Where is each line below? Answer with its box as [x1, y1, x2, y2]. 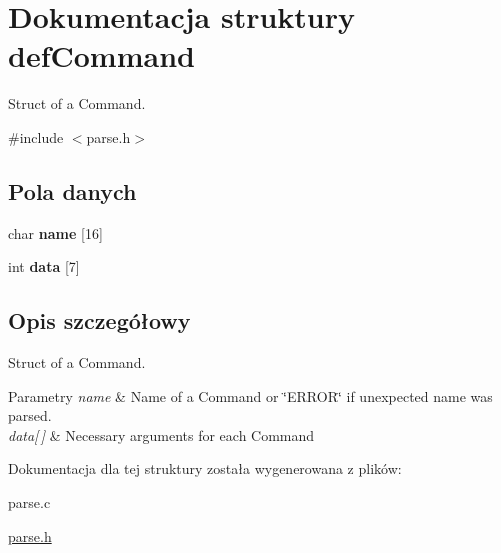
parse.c [8, 492, 51, 513]
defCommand [8, 35, 195, 76]
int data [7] [8, 256, 80, 277]
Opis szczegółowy [8, 305, 191, 336]
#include [8, 126, 64, 147]
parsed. [8, 405, 52, 426]
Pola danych [8, 175, 137, 206]
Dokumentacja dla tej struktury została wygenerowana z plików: [8, 458, 402, 479]
